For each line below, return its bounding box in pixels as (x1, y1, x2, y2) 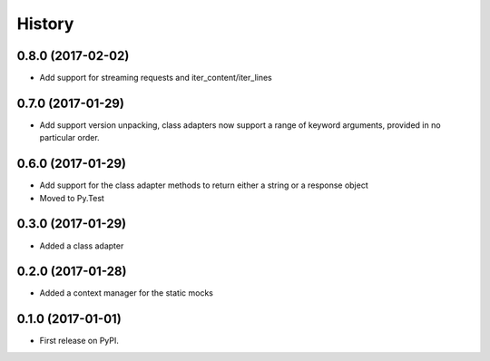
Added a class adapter (39, 240, 124, 251)
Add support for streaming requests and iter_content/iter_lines (39, 73, 272, 83)
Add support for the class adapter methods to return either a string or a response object (39, 180, 369, 190)
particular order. (39, 132, 100, 143)
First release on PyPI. (39, 336, 120, 346)
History (16, 14, 74, 34)
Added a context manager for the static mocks (39, 288, 213, 298)
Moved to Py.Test (39, 192, 104, 203)
